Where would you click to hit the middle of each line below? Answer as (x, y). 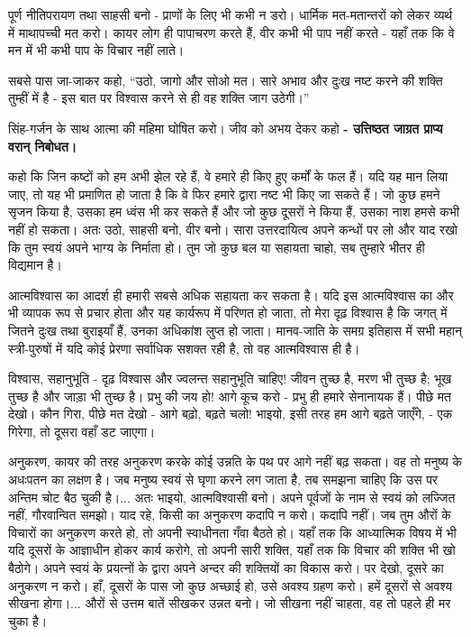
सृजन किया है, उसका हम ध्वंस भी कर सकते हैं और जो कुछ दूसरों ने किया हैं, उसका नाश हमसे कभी (234, 212)
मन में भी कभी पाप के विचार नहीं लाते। (96, 50)
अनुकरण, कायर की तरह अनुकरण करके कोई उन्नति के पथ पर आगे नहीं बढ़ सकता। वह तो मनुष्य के (235, 462)
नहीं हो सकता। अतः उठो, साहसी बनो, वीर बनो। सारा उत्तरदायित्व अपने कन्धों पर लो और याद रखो (233, 229)
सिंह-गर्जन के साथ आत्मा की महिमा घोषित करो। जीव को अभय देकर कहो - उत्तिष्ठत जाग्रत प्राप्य (226, 128)
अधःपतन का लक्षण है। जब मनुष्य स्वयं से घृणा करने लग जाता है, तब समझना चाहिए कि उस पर (223, 480)
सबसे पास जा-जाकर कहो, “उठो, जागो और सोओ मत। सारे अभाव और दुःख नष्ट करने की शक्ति (226, 80)
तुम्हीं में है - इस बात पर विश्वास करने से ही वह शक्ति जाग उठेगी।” (159, 98)
